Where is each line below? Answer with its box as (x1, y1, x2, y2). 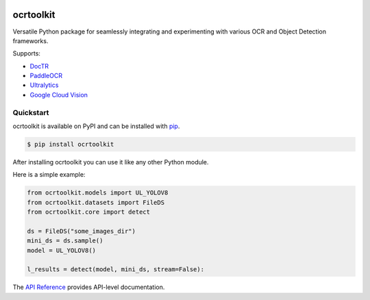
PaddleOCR (29, 72, 63, 80)
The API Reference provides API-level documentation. (12, 283, 165, 291)
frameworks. (12, 36, 49, 45)
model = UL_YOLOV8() (27, 247, 96, 254)
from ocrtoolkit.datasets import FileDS (27, 199, 164, 206)
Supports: (12, 49, 41, 58)
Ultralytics (29, 81, 59, 89)
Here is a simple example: (12, 171, 86, 179)
